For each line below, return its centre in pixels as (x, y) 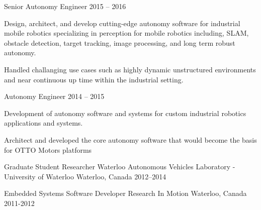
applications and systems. (43, 123)
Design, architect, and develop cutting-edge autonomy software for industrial (122, 23)
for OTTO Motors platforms (48, 149)
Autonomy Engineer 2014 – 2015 (54, 96)
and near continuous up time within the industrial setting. (94, 79)
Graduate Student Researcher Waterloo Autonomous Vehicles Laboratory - (120, 167)
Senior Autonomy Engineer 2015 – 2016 (65, 6)
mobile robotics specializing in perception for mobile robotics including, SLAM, (126, 33)
